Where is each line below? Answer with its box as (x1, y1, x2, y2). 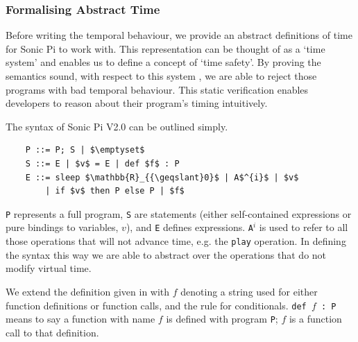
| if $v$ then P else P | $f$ (45, 186, 185, 196)
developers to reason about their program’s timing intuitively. (6, 96, 268, 110)
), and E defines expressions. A (126, 220, 253, 234)
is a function (289, 311, 342, 326)
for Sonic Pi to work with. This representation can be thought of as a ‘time (6, 41, 325, 55)
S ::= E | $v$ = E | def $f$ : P (25, 158, 180, 169)
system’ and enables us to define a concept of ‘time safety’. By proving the (6, 55, 321, 69)
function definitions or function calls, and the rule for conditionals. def (6, 298, 307, 312)
